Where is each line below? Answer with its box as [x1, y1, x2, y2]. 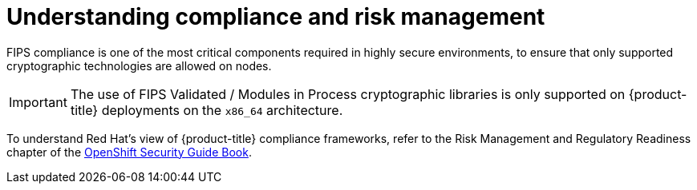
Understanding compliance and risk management [6, 3, 545, 30]
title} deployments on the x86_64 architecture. [70, 101, 343, 118]
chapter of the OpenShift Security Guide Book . [6, 144, 252, 159]
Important [9, 93, 67, 110]
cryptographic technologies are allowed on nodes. [6, 58, 272, 73]
